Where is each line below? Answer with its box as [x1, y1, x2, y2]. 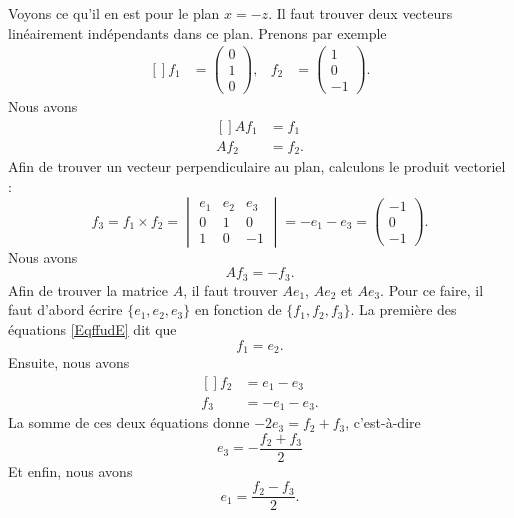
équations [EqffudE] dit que [8, 318, 177, 339]
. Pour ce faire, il [380, 279, 484, 300]
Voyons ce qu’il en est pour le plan [8, 3, 220, 23]
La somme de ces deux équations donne [8, 412, 250, 433]
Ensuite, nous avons [8, 351, 130, 372]
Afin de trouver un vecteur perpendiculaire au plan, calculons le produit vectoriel [8, 156, 506, 177]
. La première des [350, 299, 457, 320]
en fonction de [194, 299, 282, 320]
